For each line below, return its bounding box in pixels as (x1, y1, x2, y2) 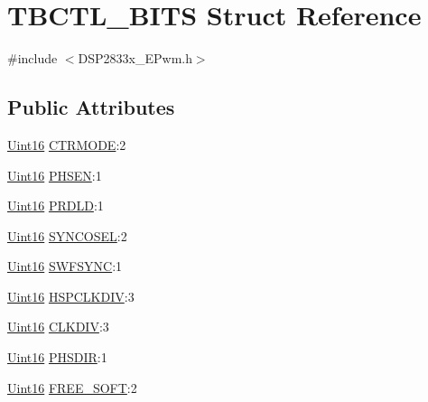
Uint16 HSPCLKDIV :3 (7, 286, 135, 305)
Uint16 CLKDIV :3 (7, 317, 109, 336)
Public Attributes (7, 93, 175, 121)
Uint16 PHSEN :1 (7, 165, 102, 184)
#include (7, 49, 58, 68)
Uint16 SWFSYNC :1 (7, 257, 123, 276)
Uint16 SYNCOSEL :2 (7, 226, 127, 245)
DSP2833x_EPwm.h (78, 49, 192, 68)
